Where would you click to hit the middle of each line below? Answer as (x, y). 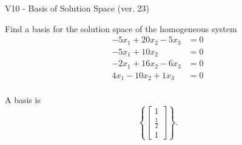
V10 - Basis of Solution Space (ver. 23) (77, 8)
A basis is (23, 100)
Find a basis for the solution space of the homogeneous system (121, 28)
